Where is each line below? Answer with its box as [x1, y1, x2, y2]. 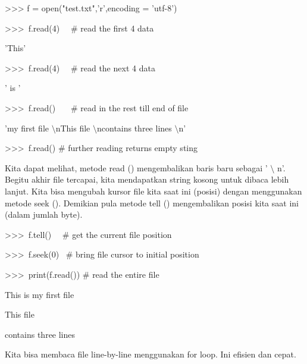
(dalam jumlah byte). [5, 208, 83, 221]
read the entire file [92, 268, 159, 280]
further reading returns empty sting [68, 142, 198, 154]
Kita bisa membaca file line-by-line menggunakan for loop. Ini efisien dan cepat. [5, 348, 296, 360]
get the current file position [72, 228, 172, 240]
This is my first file [5, 288, 74, 300]
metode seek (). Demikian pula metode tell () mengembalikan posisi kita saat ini [5, 196, 299, 209]
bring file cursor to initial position [76, 248, 199, 261]
